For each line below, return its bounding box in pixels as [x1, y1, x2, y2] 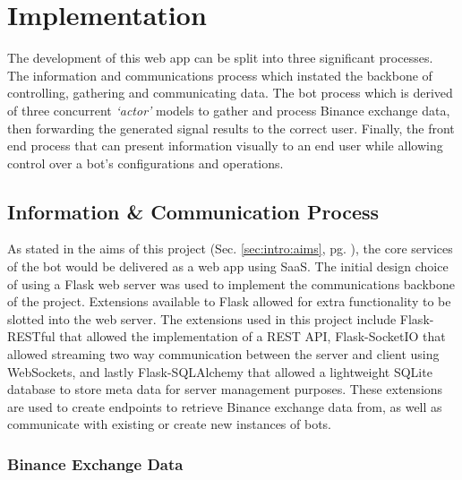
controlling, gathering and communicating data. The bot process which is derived [7, 83, 453, 102]
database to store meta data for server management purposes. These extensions [7, 380, 443, 399]
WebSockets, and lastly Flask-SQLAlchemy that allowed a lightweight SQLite [7, 362, 432, 381]
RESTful [7, 327, 56, 346]
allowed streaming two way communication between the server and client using [7, 345, 440, 364]
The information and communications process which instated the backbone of [7, 65, 432, 84]
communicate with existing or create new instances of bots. [7, 415, 332, 433]
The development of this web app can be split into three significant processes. [7, 48, 433, 67]
